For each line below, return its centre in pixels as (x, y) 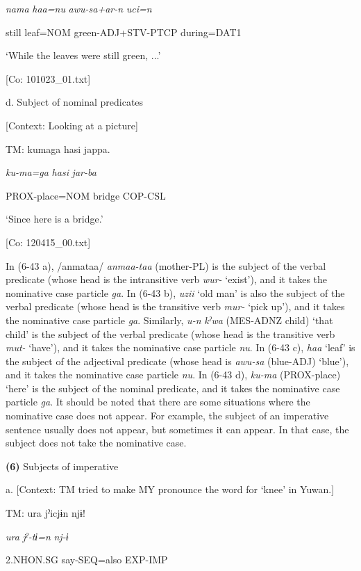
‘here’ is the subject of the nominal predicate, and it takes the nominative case (173, 388)
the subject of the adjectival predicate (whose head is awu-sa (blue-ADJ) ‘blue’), (177, 361)
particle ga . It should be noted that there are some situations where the (158, 402)
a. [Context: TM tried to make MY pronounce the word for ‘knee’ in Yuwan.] (170, 489)
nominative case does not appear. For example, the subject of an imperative (167, 416)
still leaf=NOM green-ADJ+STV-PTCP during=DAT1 (124, 32)
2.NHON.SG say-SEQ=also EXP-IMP (87, 560)
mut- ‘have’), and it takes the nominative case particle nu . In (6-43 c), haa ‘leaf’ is (180, 347)
